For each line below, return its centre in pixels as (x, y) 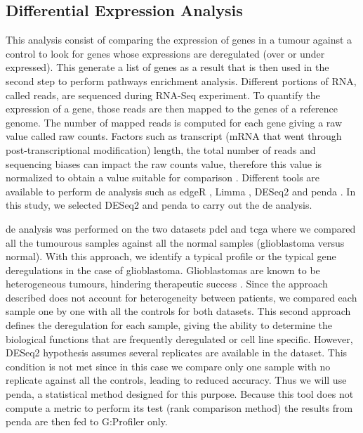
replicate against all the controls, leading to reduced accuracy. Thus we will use (176, 380)
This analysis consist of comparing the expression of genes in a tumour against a (179, 40)
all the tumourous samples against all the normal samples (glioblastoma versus (175, 242)
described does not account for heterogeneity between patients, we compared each (181, 297)
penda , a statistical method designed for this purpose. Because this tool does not (180, 394)
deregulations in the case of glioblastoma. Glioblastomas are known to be (163, 270)
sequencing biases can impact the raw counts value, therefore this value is (164, 163)
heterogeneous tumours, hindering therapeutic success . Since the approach (167, 284)
